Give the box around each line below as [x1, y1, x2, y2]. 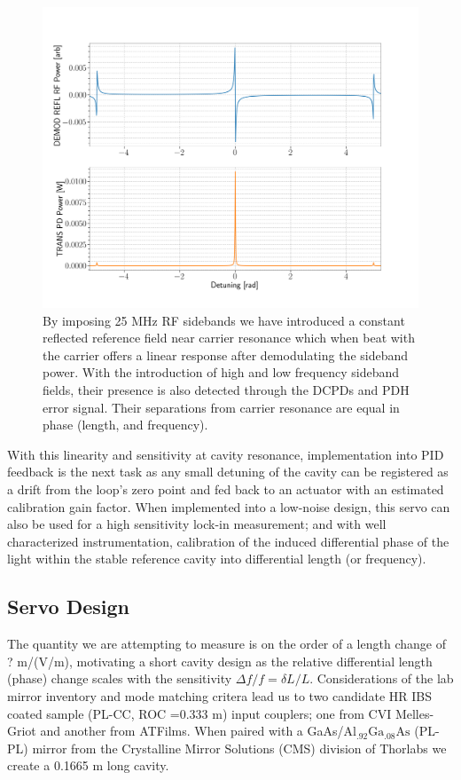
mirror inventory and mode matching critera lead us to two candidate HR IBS [7, 687, 433, 705]
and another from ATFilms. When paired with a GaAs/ [40, 721, 344, 740]
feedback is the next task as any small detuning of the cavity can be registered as [7, 462, 449, 481]
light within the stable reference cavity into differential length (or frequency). [7, 549, 426, 568]
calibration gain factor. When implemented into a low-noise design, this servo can [7, 497, 450, 516]
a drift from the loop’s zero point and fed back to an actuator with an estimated [7, 480, 444, 499]
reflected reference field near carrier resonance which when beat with [43, 328, 415, 347]
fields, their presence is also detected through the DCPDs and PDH [43, 381, 410, 399]
